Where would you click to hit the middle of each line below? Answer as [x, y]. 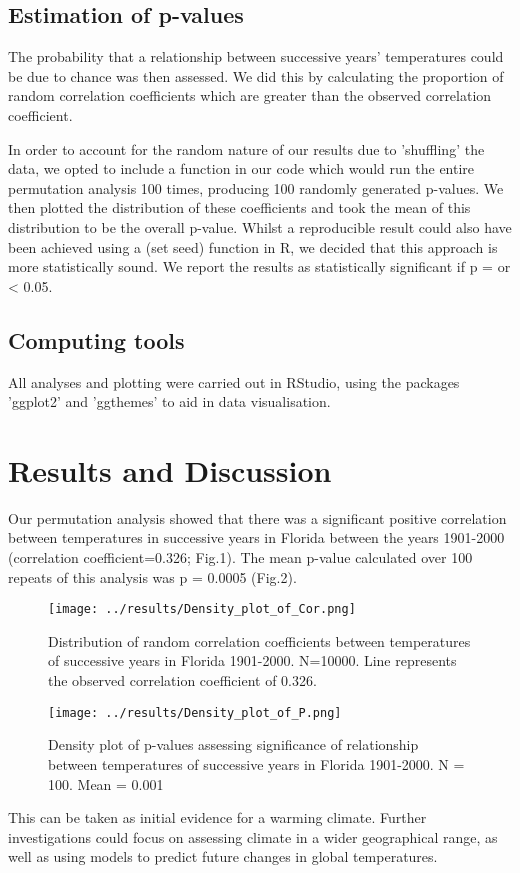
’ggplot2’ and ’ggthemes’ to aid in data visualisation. [169, 401]
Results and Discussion [170, 469]
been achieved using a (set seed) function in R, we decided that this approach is [253, 246]
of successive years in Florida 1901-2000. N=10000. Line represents [252, 660]
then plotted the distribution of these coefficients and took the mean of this [239, 207]
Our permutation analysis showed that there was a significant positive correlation [257, 517]
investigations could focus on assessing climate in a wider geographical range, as [253, 836]
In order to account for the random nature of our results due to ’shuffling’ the [246, 148]
